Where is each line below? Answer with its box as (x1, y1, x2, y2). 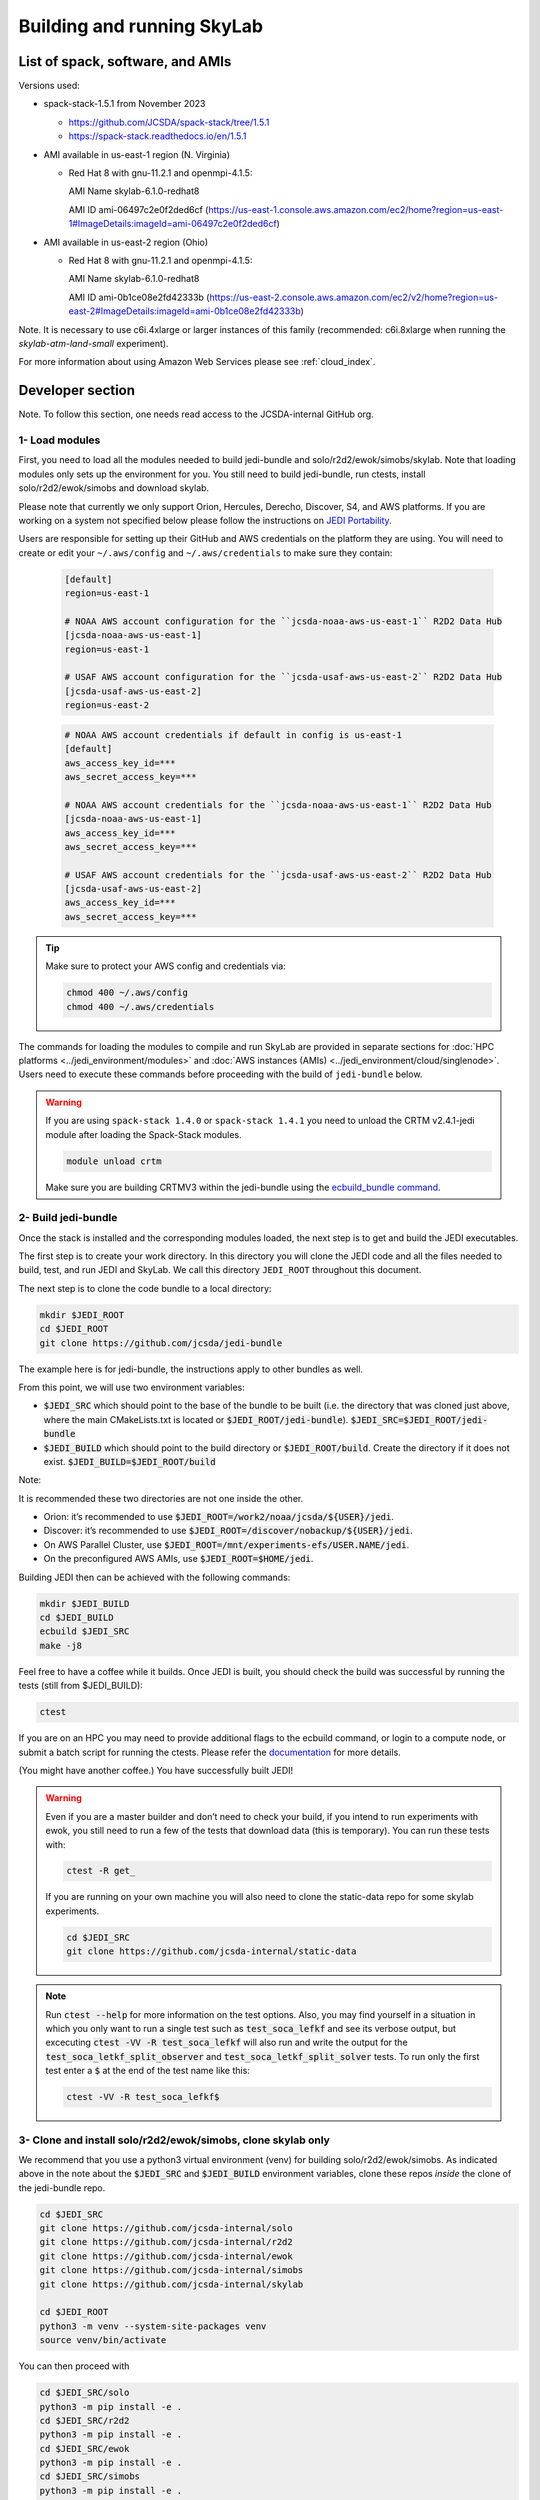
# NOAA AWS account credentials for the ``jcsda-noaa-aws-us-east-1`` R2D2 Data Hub (64, 799, 492, 810)
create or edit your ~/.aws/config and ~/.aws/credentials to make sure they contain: (18, 546, 393, 559)
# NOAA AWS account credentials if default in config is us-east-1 (64, 729, 403, 740)
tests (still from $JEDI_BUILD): (18, 1680, 144, 1692)
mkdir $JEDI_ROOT (39, 1309, 125, 1320)
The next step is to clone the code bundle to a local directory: (18, 1282, 272, 1294)
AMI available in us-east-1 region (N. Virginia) (43, 148, 230, 160)
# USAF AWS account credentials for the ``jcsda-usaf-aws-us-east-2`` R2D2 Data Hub (64, 869, 492, 880)
